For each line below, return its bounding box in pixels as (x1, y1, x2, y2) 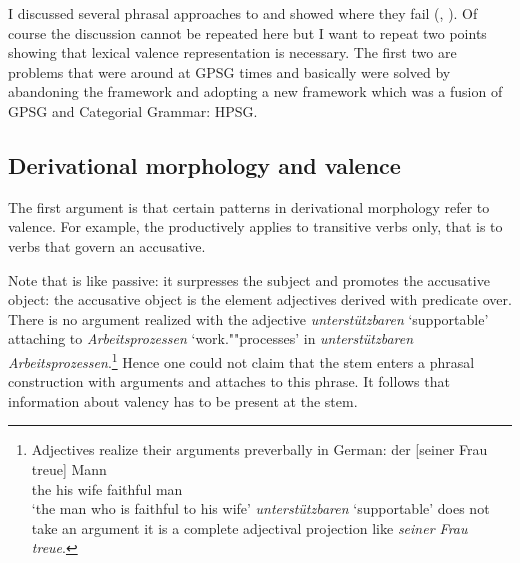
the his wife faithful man (31, 478, 183, 499)
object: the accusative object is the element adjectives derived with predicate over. (8, 289, 512, 310)
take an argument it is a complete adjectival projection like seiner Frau (31, 517, 468, 538)
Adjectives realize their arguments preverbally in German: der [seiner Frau (31, 439, 488, 460)
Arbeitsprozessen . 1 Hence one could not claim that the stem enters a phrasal (8, 348, 475, 372)
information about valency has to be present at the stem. (8, 390, 358, 411)
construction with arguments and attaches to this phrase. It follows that (8, 371, 450, 392)
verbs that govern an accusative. (8, 235, 206, 256)
